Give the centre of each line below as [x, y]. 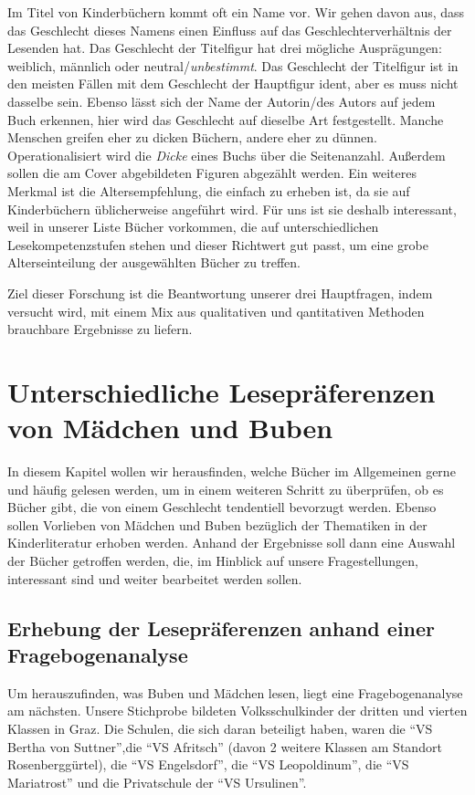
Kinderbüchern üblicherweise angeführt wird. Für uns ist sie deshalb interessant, [232, 209]
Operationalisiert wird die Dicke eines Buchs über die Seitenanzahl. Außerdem [227, 155]
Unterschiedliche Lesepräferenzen [222, 391]
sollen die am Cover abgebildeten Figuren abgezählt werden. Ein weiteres [212, 173]
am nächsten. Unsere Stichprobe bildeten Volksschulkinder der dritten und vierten [237, 711]
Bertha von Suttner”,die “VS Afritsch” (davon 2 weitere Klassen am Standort [225, 746]
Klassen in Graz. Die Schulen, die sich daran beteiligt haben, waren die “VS [220, 728]
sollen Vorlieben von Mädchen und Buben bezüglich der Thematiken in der [217, 524]
